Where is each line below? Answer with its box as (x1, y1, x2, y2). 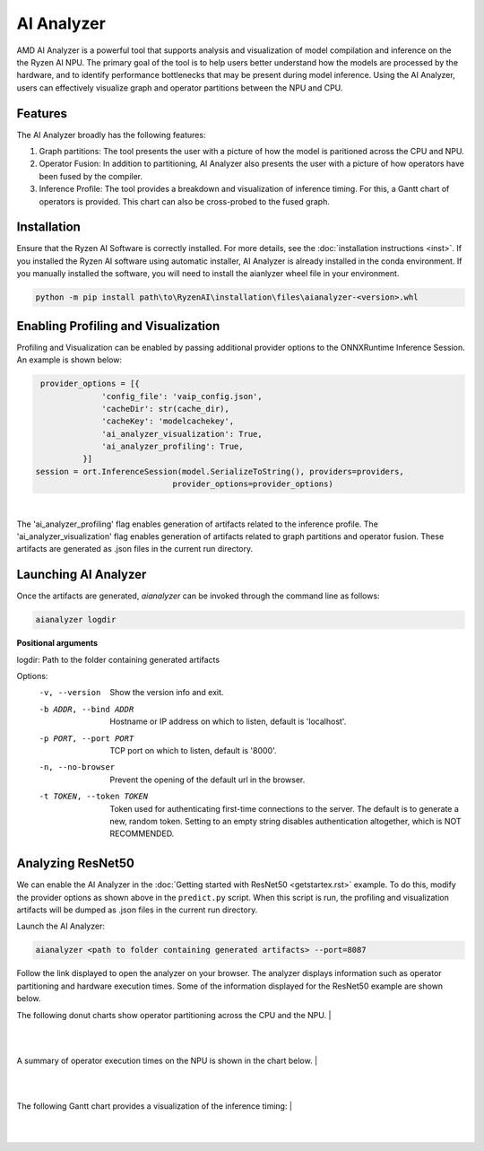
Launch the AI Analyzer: (16, 920, 105, 932)
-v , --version (39, 687, 101, 698)
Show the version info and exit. (109, 687, 224, 698)
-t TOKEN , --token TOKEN (39, 791, 148, 802)
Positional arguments (16, 638, 99, 649)
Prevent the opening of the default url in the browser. (109, 774, 306, 785)
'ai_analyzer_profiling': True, (101, 441, 244, 452)
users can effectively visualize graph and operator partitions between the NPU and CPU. (16, 82, 343, 93)
